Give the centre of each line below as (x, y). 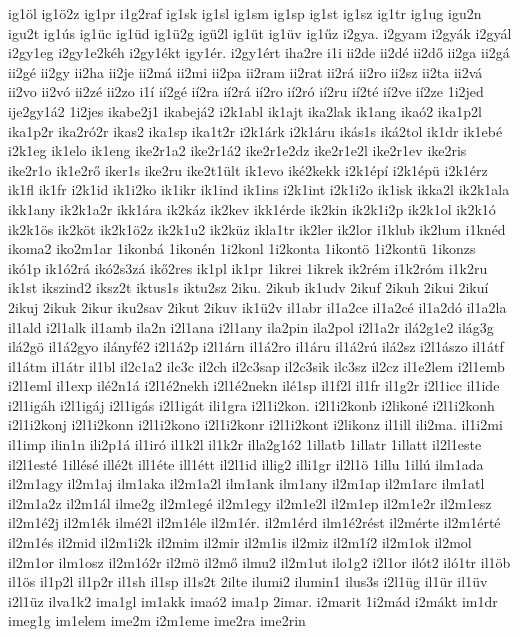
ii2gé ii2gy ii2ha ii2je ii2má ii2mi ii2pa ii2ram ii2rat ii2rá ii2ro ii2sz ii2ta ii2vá (245, 71)
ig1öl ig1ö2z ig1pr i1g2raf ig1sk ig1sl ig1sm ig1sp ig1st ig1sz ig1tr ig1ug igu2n (245, 13)
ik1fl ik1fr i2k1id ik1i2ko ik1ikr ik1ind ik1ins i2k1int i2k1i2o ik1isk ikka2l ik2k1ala (259, 189)
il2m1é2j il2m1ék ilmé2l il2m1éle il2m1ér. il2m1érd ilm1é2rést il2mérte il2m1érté (254, 522)
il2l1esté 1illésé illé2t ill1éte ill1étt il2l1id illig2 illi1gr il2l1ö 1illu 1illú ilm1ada (246, 463)
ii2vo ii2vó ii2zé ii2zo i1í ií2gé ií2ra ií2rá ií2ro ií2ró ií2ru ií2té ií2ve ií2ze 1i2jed (246, 91)
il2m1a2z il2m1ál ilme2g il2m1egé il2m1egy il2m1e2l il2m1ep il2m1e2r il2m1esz (250, 502)
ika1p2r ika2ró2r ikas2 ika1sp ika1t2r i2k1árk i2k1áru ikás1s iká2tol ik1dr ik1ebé (255, 130)
